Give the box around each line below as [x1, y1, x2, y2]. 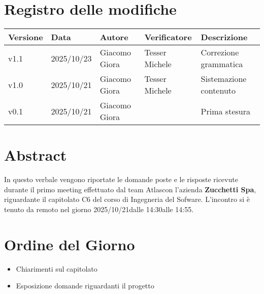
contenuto [201, 84, 236, 97]
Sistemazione [201, 73, 247, 85]
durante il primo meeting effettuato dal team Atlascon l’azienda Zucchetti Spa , [4, 184, 256, 194]
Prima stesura [201, 105, 250, 117]
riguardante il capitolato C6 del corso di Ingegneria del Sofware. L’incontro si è [4, 194, 250, 204]
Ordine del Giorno [4, 233, 135, 254]
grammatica [201, 58, 243, 70]
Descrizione [201, 31, 248, 43]
